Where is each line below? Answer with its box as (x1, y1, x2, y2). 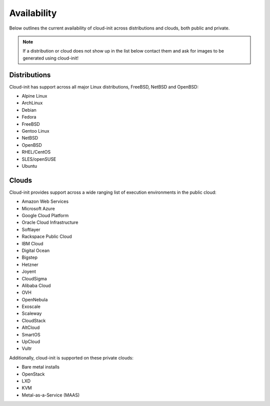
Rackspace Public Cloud (21, 233, 72, 240)
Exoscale (21, 303, 41, 310)
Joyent (21, 268, 36, 275)
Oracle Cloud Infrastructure (21, 219, 78, 225)
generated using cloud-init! (22, 55, 79, 61)
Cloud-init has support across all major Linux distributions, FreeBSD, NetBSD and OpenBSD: (9, 84, 199, 90)
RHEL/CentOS (21, 149, 51, 155)
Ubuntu (21, 163, 37, 169)
